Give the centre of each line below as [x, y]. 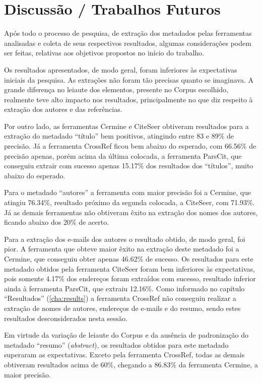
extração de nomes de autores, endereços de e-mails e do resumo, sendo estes [122, 308]
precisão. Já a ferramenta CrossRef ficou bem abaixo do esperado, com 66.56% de [130, 146]
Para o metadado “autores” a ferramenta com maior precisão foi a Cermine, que [128, 192]
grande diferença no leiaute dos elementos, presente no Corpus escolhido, [116, 89]
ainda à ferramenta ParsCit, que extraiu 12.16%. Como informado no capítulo [124, 288]
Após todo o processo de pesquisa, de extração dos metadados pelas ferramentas [128, 33]
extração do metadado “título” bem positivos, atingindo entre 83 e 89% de [119, 136]
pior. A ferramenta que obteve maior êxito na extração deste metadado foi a [122, 249]
